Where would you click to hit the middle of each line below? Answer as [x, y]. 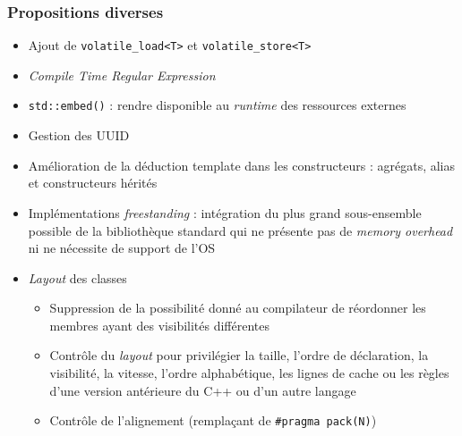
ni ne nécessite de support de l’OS [122, 248]
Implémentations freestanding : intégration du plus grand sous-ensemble [225, 212]
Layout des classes [77, 277]
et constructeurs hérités [93, 183]
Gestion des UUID [79, 135]
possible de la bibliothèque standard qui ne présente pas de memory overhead [240, 230]
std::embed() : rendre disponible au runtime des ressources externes [217, 105]
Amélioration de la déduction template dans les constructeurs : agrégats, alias [242, 165]
